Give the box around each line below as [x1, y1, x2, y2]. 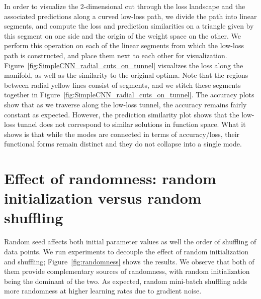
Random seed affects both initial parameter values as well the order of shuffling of [4, 236, 256, 247]
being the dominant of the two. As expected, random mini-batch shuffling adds [4, 275, 247, 286]
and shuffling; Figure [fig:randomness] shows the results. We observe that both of [4, 256, 254, 266]
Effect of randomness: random [4, 168, 216, 189]
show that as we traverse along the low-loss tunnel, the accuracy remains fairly [4, 99, 247, 109]
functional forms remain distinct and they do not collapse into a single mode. [4, 138, 242, 149]
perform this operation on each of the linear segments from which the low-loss [4, 40, 244, 51]
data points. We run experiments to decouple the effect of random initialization [4, 246, 249, 256]
